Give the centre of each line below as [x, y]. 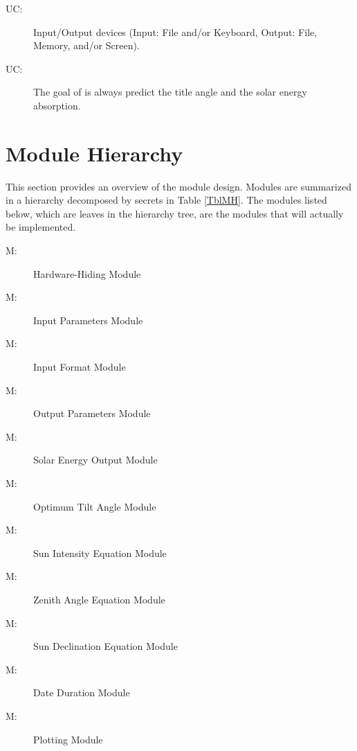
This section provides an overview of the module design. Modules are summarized [178, 186]
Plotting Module [68, 739]
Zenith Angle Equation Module [99, 599]
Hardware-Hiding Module [87, 273]
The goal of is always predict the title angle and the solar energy [170, 92]
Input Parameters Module [88, 320]
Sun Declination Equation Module [106, 646]
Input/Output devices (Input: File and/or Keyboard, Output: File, [175, 32]
